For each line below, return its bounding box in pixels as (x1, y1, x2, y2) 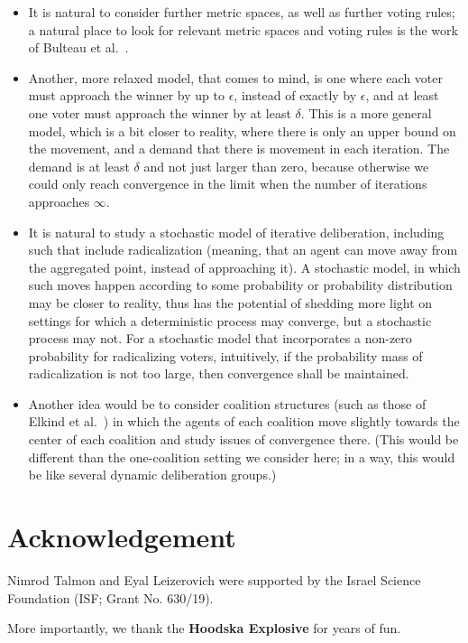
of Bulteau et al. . (28, 38, 129, 57)
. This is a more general (300, 103, 432, 122)
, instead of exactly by (234, 86, 357, 105)
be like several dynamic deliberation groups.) (28, 465, 277, 484)
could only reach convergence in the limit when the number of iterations (28, 174, 427, 193)
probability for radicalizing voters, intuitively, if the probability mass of (28, 346, 423, 365)
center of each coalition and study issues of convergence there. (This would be (28, 430, 459, 449)
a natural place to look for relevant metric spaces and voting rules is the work (28, 20, 458, 39)
